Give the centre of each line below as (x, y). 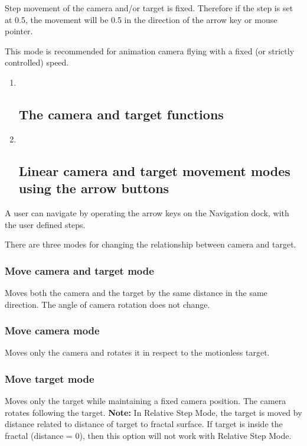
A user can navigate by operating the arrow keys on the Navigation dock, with (147, 212)
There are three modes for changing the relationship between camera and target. (151, 244)
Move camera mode (52, 331)
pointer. (19, 31)
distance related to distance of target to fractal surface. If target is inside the (144, 424)
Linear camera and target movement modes (154, 170)
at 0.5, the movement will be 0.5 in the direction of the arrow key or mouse (141, 19)
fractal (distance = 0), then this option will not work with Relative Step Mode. (148, 435)
